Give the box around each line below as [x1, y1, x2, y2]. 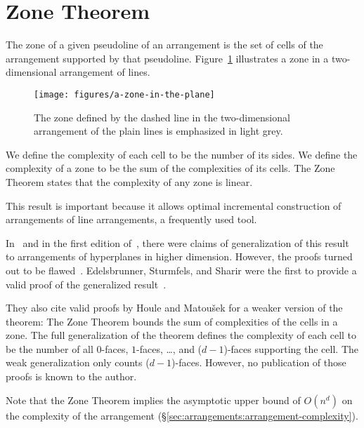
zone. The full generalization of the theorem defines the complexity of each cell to [6, 328, 357, 342]
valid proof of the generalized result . [6, 276, 167, 291]
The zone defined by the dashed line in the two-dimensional [34, 109, 290, 124]
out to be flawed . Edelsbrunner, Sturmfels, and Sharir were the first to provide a [6, 262, 357, 277]
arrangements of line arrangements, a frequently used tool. [6, 212, 257, 227]
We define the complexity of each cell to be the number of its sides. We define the [6, 147, 358, 161]
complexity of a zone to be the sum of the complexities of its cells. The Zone [6, 161, 335, 175]
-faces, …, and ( [136, 341, 202, 356]
